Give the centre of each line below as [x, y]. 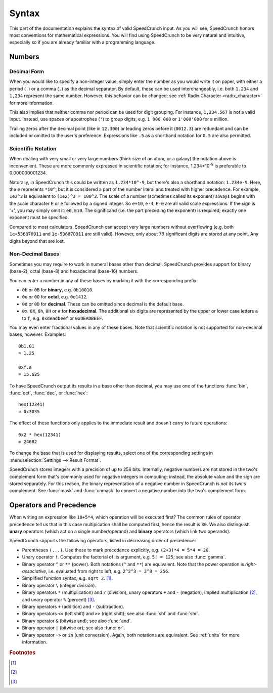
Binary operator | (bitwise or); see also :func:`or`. [73, 628]
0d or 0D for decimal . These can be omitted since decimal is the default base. [103, 304]
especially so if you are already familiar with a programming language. [82, 42]
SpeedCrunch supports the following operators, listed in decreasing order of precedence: [103, 541]
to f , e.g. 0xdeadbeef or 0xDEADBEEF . [63, 318]
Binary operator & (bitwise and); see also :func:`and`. [77, 621]
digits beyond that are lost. [37, 241]
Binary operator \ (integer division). [59, 585]
